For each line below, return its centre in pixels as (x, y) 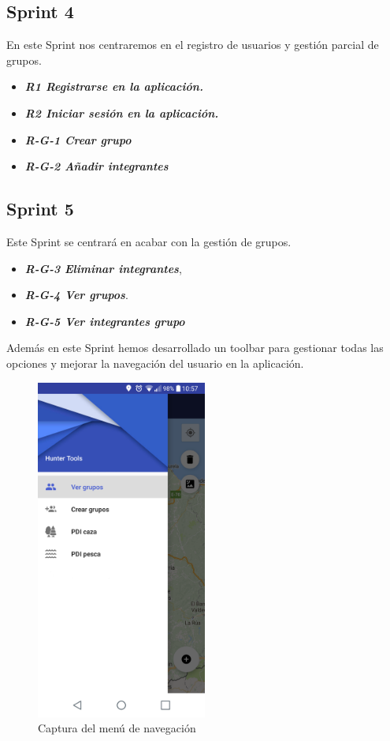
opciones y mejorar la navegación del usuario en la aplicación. (155, 363)
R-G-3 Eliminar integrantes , (103, 268)
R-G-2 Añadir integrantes (97, 166)
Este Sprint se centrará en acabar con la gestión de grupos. (149, 241)
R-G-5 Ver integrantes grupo (105, 321)
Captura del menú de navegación (117, 728)
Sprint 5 (40, 209)
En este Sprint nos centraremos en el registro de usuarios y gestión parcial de (193, 45)
